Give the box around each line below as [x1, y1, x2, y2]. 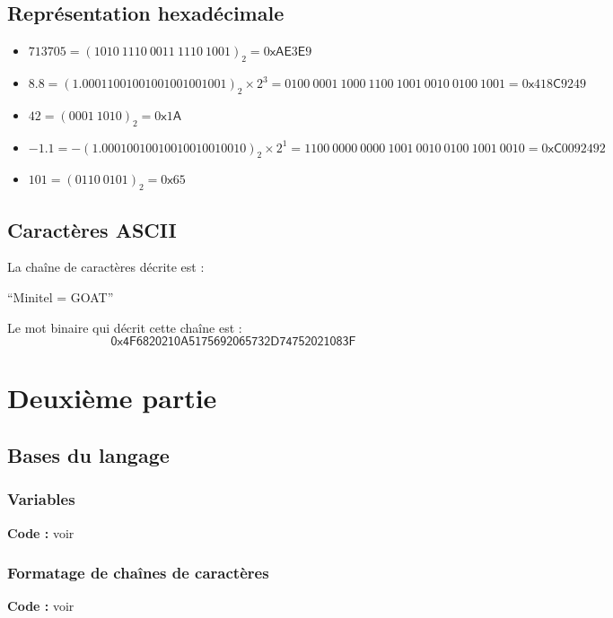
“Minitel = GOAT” [7, 287, 114, 306]
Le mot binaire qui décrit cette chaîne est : [7, 318, 242, 336]
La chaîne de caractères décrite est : [7, 257, 205, 276]
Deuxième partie [7, 379, 217, 416]
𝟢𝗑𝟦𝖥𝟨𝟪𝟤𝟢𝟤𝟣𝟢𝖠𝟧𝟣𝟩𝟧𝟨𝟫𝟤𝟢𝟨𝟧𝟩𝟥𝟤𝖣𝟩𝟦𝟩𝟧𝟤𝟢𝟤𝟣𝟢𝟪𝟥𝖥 [110, 335, 356, 349]
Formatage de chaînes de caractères [7, 561, 269, 584]
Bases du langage [7, 440, 170, 468]
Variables [7, 488, 75, 510]
